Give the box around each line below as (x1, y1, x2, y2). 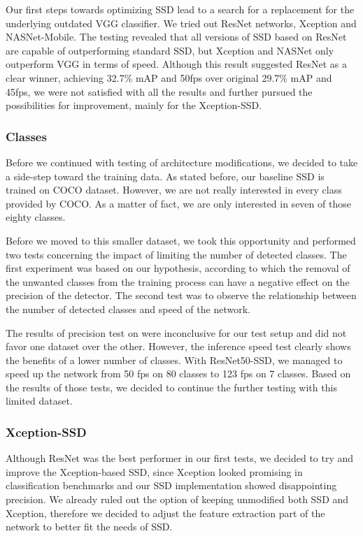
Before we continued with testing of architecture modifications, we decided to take (6, 154, 358, 169)
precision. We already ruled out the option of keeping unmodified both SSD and (6, 492, 349, 507)
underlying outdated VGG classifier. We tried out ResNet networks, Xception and (6, 15, 357, 30)
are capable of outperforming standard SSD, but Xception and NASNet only (6, 43, 334, 57)
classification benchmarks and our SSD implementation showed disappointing (6, 478, 337, 493)
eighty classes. (6, 210, 66, 224)
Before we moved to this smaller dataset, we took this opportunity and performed (6, 233, 356, 247)
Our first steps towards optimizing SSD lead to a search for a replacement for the (6, 2, 355, 16)
